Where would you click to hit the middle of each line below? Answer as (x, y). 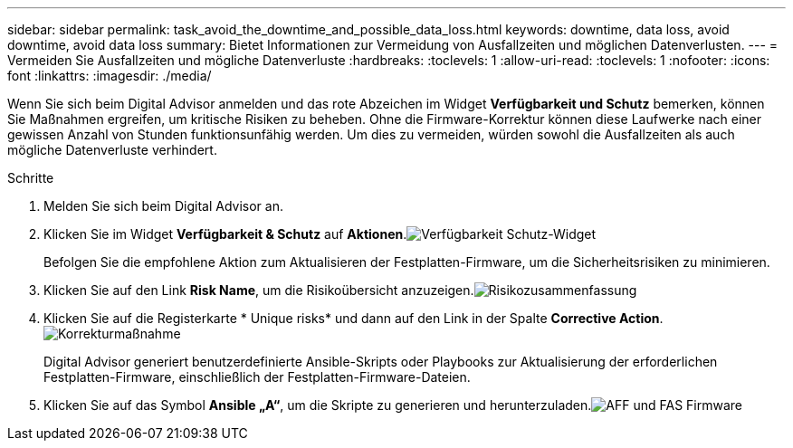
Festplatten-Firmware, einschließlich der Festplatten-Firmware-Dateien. (257, 377)
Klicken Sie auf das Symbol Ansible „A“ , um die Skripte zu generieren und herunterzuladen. (318, 405)
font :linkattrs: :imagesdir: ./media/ (110, 76)
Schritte (31, 178)
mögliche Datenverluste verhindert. (112, 150)
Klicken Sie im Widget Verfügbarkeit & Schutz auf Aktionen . (225, 234)
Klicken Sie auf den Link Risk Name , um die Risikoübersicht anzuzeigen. (259, 290)
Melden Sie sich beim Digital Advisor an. (163, 206)
